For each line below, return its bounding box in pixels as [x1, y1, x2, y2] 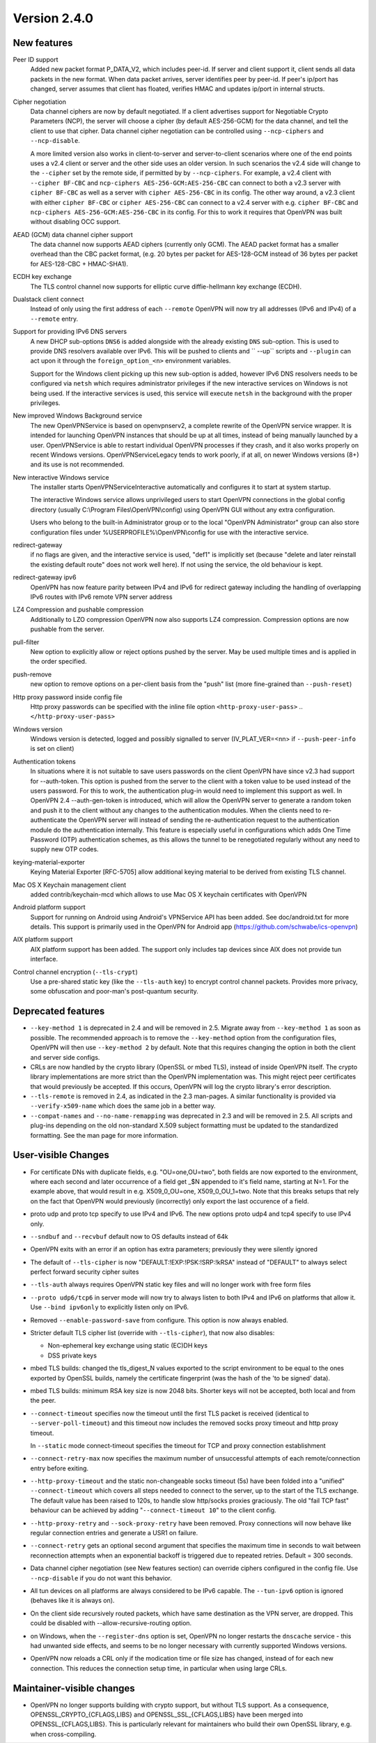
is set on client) [30, 745, 75, 753]
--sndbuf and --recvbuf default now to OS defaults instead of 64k [30, 1232, 229, 1240]
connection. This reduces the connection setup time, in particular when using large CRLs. [30, 1664, 288, 1673]
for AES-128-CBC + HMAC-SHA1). [30, 259, 129, 268]
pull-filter [13, 638, 40, 646]
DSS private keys [47, 1351, 97, 1360]
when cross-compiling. [30, 1730, 97, 1738]
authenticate [30, 816, 67, 824]
